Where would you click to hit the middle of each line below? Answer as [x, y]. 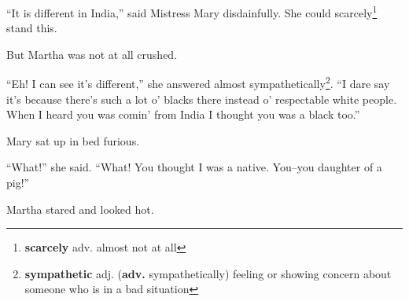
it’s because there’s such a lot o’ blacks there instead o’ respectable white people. [202, 99]
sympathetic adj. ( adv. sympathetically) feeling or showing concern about [208, 273]
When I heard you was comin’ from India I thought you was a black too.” [183, 114]
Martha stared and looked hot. [80, 209]
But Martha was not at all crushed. [92, 54]
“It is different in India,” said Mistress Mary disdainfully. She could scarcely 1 [192, 11]
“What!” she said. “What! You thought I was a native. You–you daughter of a [194, 167]
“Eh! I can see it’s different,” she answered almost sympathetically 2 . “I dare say [198, 83]
